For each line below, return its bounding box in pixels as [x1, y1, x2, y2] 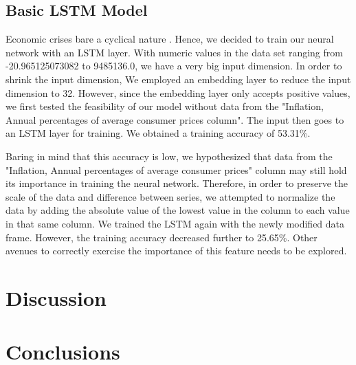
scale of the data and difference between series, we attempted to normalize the [5, 189, 335, 203]
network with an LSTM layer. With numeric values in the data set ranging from [5, 45, 343, 59]
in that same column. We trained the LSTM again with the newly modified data [5, 216, 345, 230]
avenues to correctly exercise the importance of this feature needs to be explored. [5, 243, 347, 258]
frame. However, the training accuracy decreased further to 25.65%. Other [5, 230, 318, 244]
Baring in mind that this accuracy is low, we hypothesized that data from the [5, 148, 333, 163]
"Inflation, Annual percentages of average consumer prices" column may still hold [5, 162, 347, 177]
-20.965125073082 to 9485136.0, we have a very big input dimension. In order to [5, 58, 342, 73]
